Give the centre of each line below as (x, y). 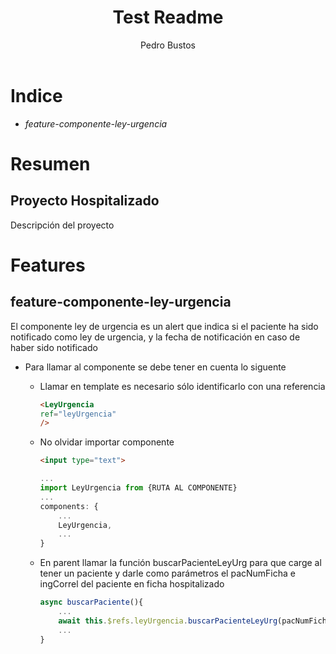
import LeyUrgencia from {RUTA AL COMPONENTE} (138, 488)
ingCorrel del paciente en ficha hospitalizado (132, 584)
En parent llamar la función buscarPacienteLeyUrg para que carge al (180, 563)
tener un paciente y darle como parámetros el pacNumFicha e (167, 573)
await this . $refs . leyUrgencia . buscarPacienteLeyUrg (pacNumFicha (195, 621)
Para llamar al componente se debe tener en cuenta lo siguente (155, 367)
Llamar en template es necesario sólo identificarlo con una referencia (182, 386)
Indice (36, 95)
